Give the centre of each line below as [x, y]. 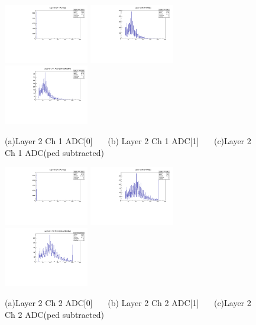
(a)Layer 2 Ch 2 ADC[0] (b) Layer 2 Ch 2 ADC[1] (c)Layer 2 [128, 303]
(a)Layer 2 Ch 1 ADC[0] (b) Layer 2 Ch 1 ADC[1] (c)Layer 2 [128, 140]
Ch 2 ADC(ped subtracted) [54, 314]
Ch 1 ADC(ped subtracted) [54, 152]
